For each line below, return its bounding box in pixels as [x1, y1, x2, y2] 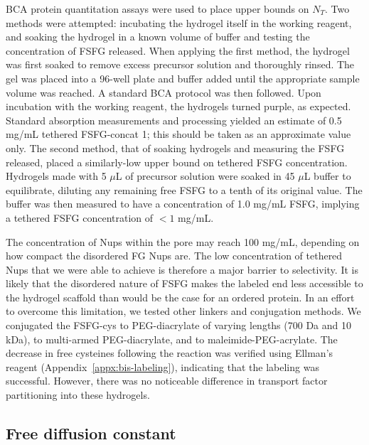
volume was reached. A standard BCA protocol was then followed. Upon [6, 85, 321, 100]
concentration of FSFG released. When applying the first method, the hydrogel [6, 43, 350, 58]
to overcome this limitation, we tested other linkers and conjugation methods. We [6, 304, 361, 318]
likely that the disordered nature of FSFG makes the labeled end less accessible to [6, 276, 363, 291]
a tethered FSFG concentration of [6, 210, 154, 225]
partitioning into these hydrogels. [6, 387, 150, 402]
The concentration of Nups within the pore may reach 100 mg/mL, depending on [6, 234, 360, 249]
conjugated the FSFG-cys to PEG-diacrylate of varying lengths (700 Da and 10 [6, 318, 351, 333]
